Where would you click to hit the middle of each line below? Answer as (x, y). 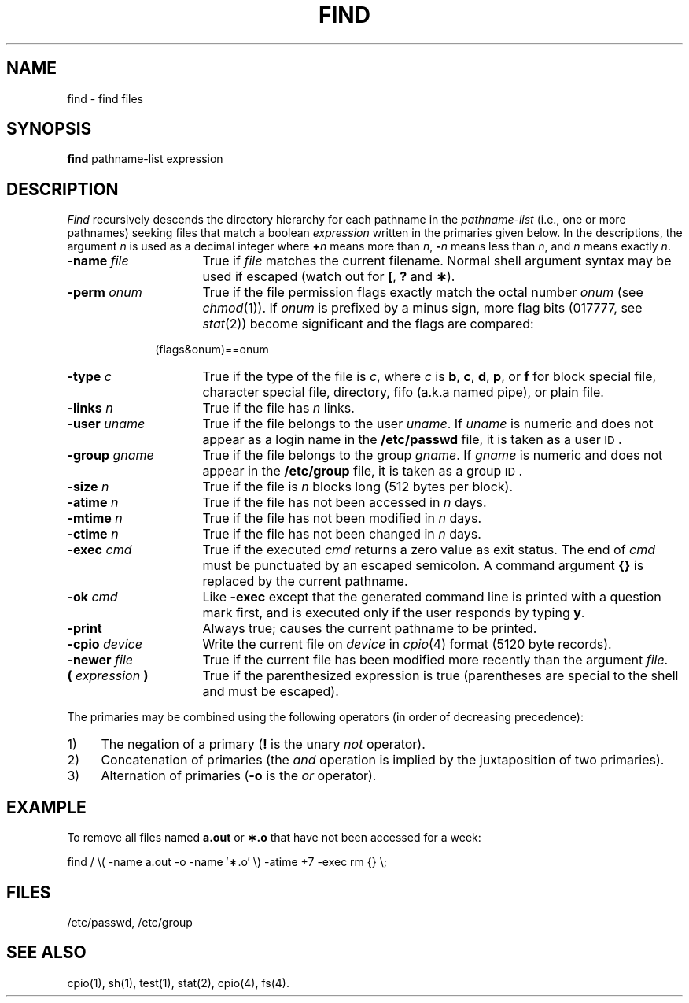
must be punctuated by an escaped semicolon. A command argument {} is (423, 566)
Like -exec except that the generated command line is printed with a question (432, 597)
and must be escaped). (271, 692)
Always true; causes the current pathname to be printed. (370, 629)
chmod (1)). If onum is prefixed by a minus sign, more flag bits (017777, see (422, 308)
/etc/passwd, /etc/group (130, 922)
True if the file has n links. (278, 408)
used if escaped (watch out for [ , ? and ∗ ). (329, 277)
